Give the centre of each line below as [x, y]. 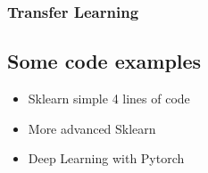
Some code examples [104, 61]
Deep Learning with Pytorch [106, 158]
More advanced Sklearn [92, 128]
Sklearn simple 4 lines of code [109, 99]
